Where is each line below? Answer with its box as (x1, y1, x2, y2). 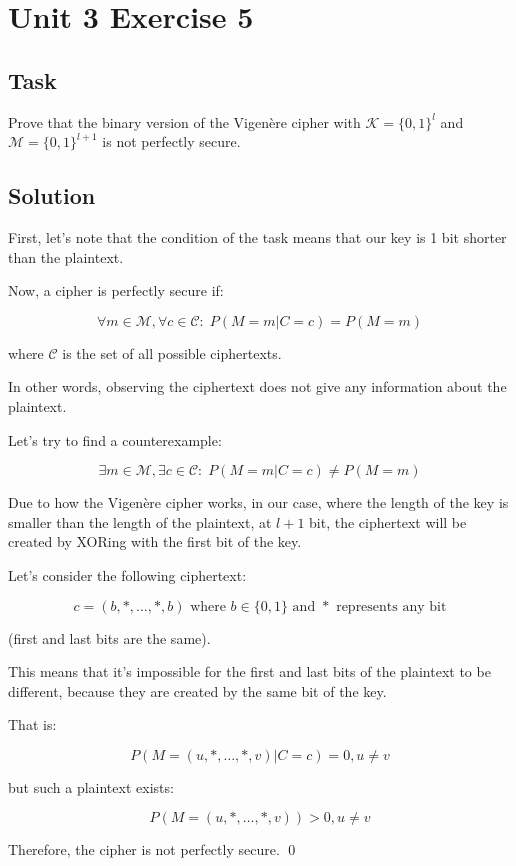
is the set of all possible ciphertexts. (62, 342, 282, 363)
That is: (8, 714, 57, 735)
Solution (8, 180, 96, 211)
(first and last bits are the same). (8, 627, 211, 648)
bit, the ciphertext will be (309, 511, 467, 532)
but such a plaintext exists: (8, 776, 174, 797)
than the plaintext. (8, 246, 124, 267)
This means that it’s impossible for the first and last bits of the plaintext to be (8, 661, 491, 682)
